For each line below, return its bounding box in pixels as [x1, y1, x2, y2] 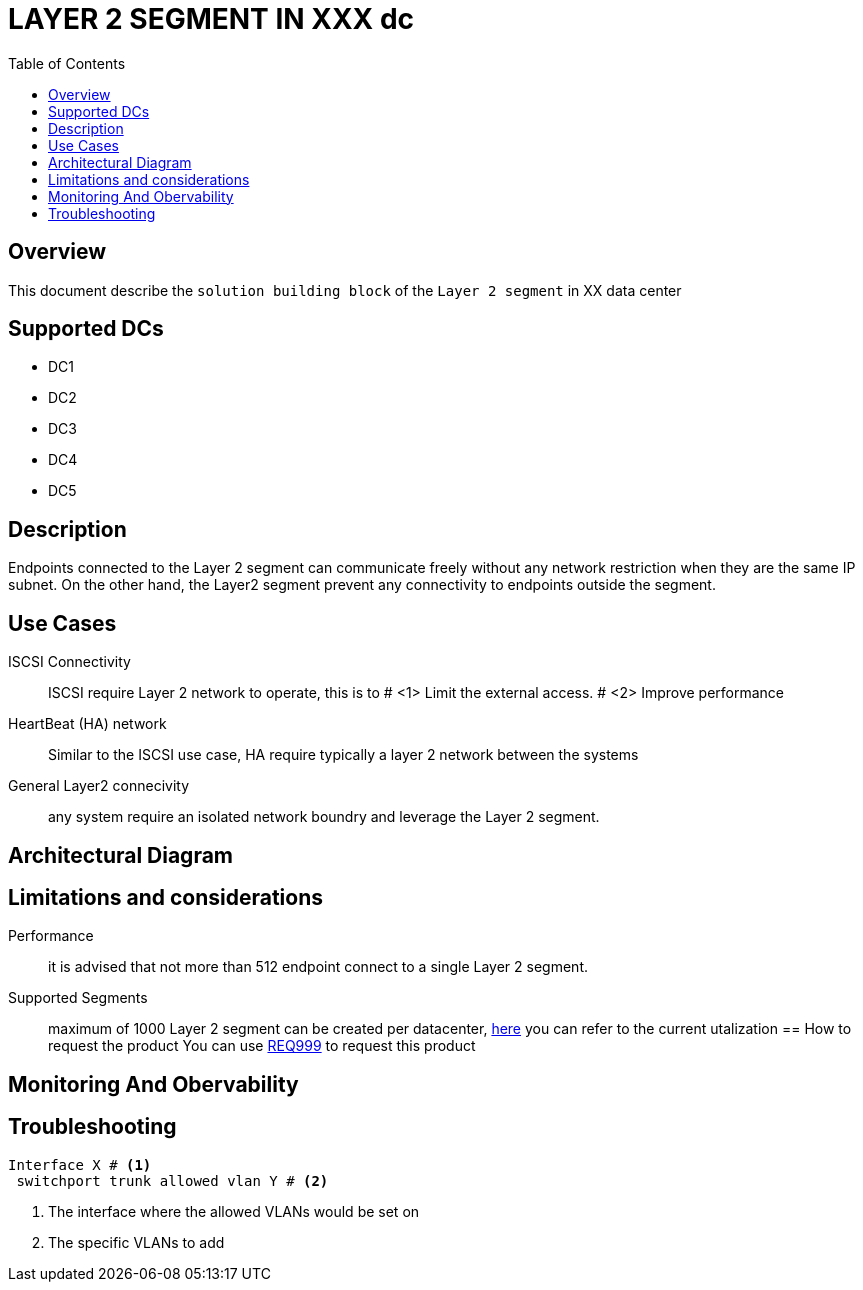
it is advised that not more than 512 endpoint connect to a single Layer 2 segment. [48, 958, 588, 976]
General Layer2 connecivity [8, 777, 190, 795]
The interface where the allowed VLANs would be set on [48, 1202, 420, 1220]
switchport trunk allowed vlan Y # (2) [16, 1172, 329, 1189]
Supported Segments [8, 989, 148, 1007]
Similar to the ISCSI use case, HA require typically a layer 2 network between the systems [48, 746, 639, 764]
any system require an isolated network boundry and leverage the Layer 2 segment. [48, 808, 600, 826]
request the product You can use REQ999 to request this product [48, 1037, 476, 1055]
